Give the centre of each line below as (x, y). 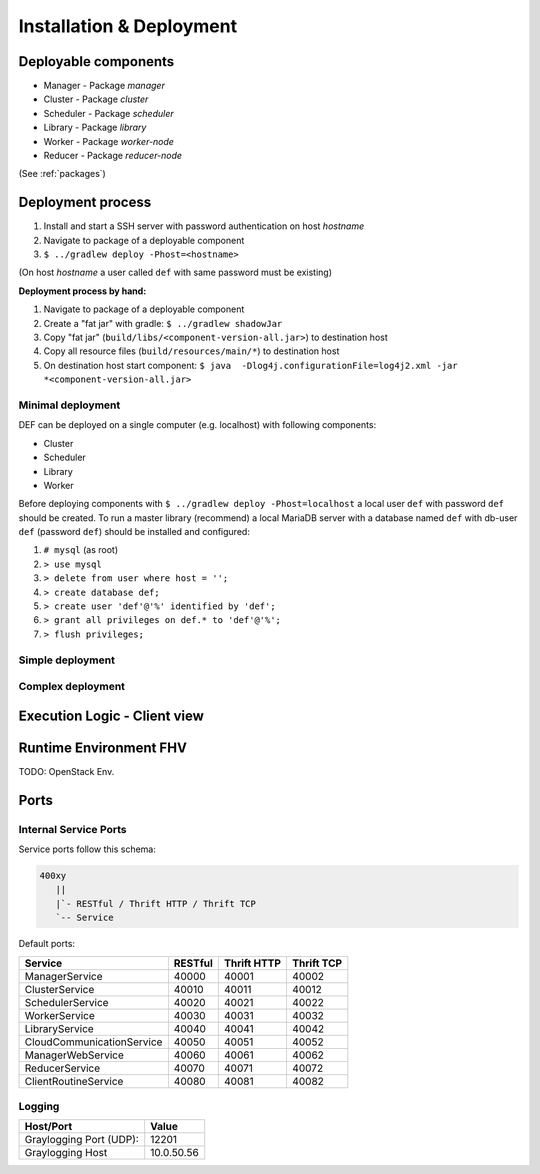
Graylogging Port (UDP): (81, 1140)
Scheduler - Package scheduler (108, 113)
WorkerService (59, 1015)
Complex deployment (71, 687)
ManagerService (63, 976)
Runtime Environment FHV (102, 747)
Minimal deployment (69, 405)
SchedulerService (66, 1002)
